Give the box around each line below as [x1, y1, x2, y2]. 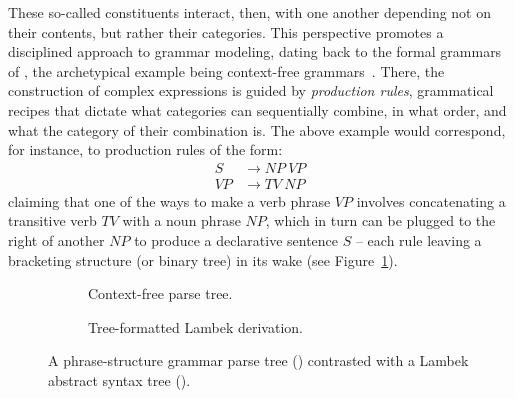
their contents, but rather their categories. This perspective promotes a [8, 21, 444, 42]
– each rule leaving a [355, 230, 482, 250]
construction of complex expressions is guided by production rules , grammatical [8, 80, 494, 101]
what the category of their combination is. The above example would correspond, [8, 119, 506, 140]
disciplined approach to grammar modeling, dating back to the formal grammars [8, 41, 502, 62]
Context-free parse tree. [88, 283, 233, 304]
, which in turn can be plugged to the [265, 210, 496, 231]
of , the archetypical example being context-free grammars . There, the [8, 60, 445, 81]
